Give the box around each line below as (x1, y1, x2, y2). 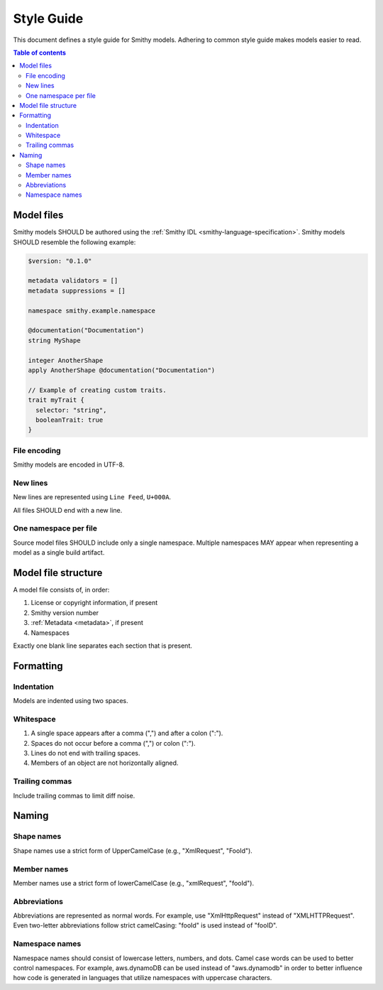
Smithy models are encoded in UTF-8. (13, 460, 125, 469)
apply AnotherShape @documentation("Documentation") (28, 366, 216, 374)
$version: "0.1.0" (28, 256, 92, 265)
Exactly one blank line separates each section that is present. (13, 641, 193, 650)
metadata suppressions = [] (28, 286, 126, 295)
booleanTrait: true (35, 415, 104, 424)
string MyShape (28, 336, 81, 344)
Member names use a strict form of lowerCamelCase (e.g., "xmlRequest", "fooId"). (13, 879, 255, 887)
